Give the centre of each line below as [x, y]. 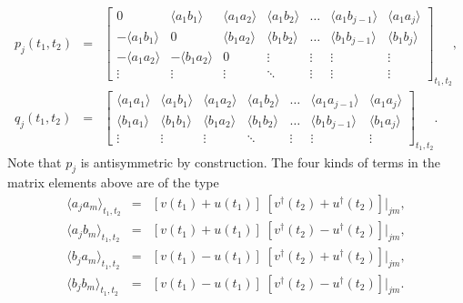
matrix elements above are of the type [113, 182]
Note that [35, 162]
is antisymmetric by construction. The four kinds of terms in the [260, 162]
